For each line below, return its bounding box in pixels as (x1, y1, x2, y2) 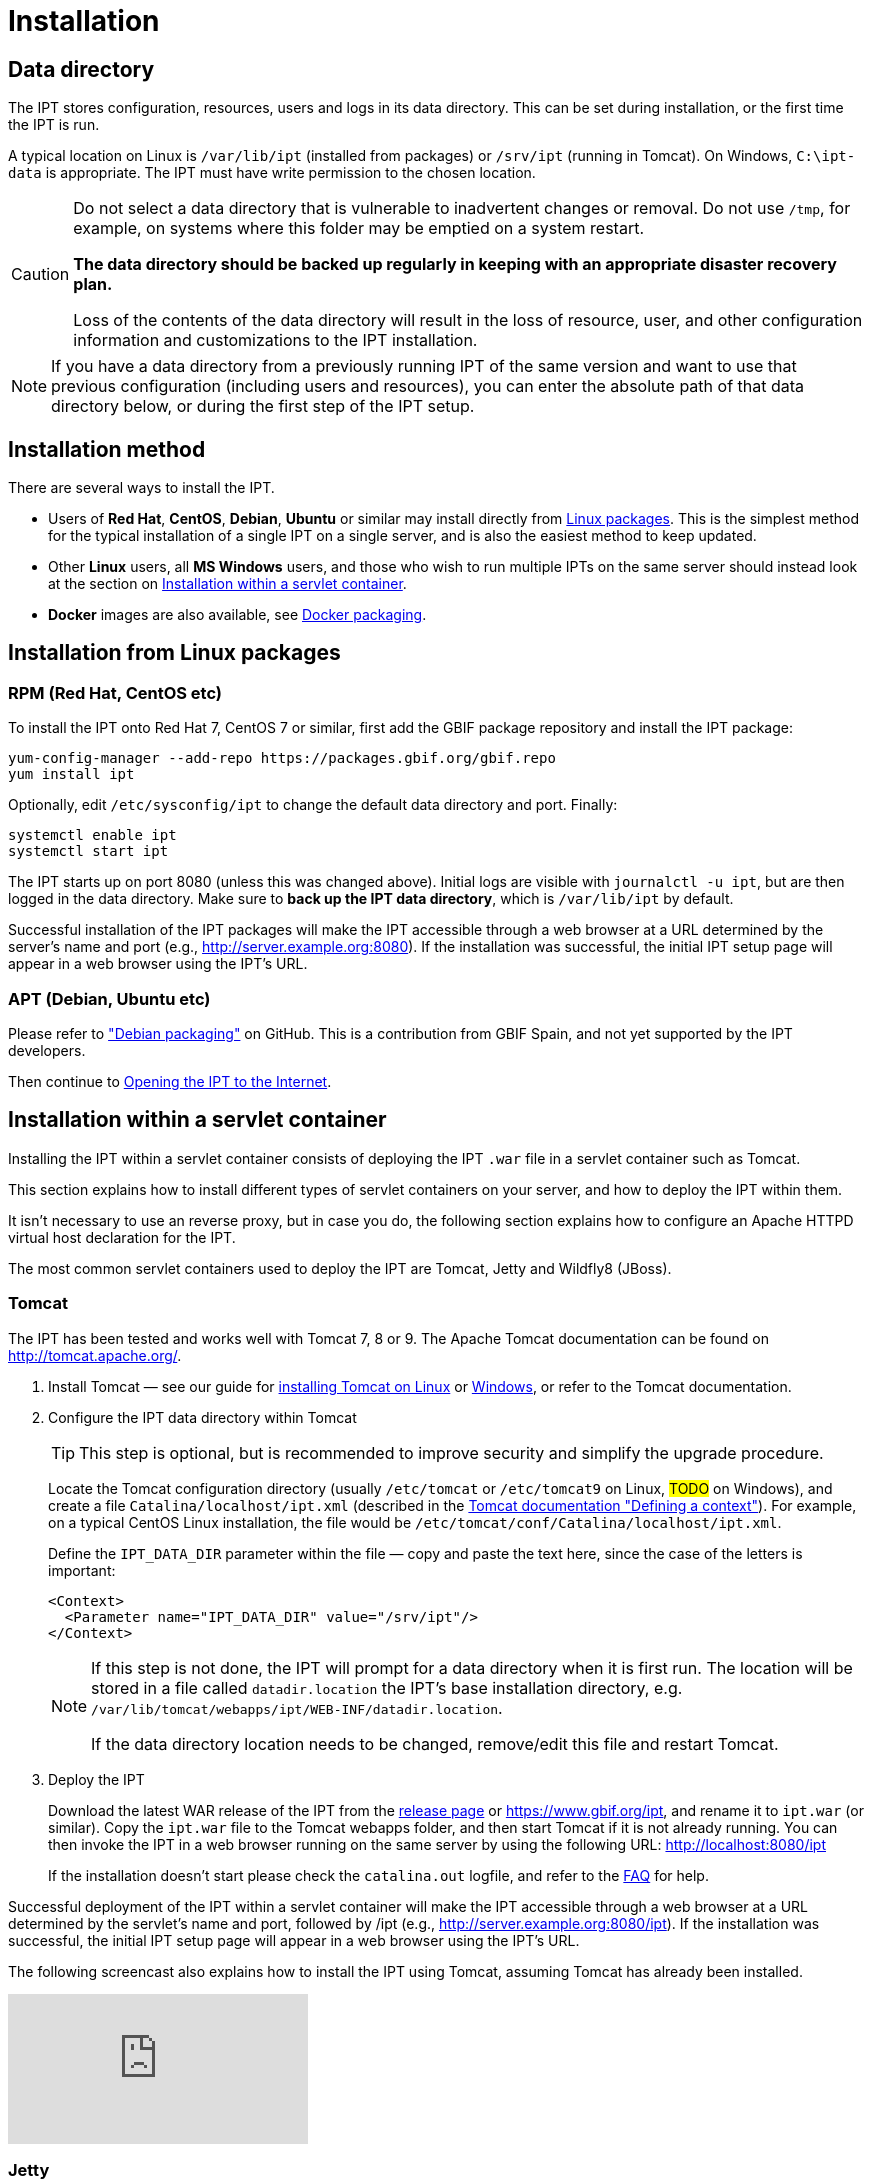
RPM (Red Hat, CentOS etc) (8, 682, 223, 703)
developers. (8, 1041, 86, 1059)
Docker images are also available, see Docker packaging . (48, 606, 427, 624)
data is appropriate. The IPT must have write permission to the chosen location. (8, 164, 536, 182)
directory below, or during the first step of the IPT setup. (51, 396, 475, 417)
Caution (11, 264, 70, 285)
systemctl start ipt (8, 843, 169, 860)
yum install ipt (8, 766, 135, 783)
